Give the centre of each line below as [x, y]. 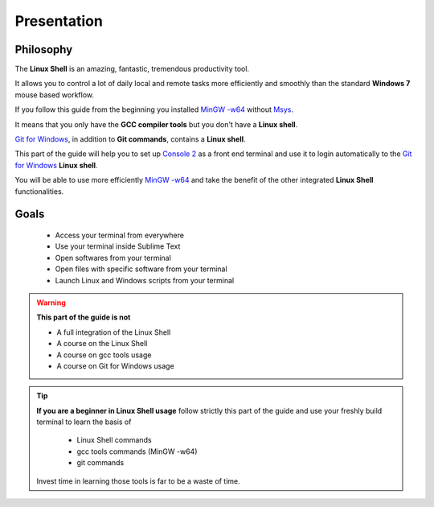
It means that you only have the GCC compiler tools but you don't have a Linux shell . [156, 124]
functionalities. [39, 191]
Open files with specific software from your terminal [141, 269]
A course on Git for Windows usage [115, 365]
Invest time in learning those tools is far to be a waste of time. [138, 481]
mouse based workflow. [55, 95]
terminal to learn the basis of [84, 422]
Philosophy [44, 49]
